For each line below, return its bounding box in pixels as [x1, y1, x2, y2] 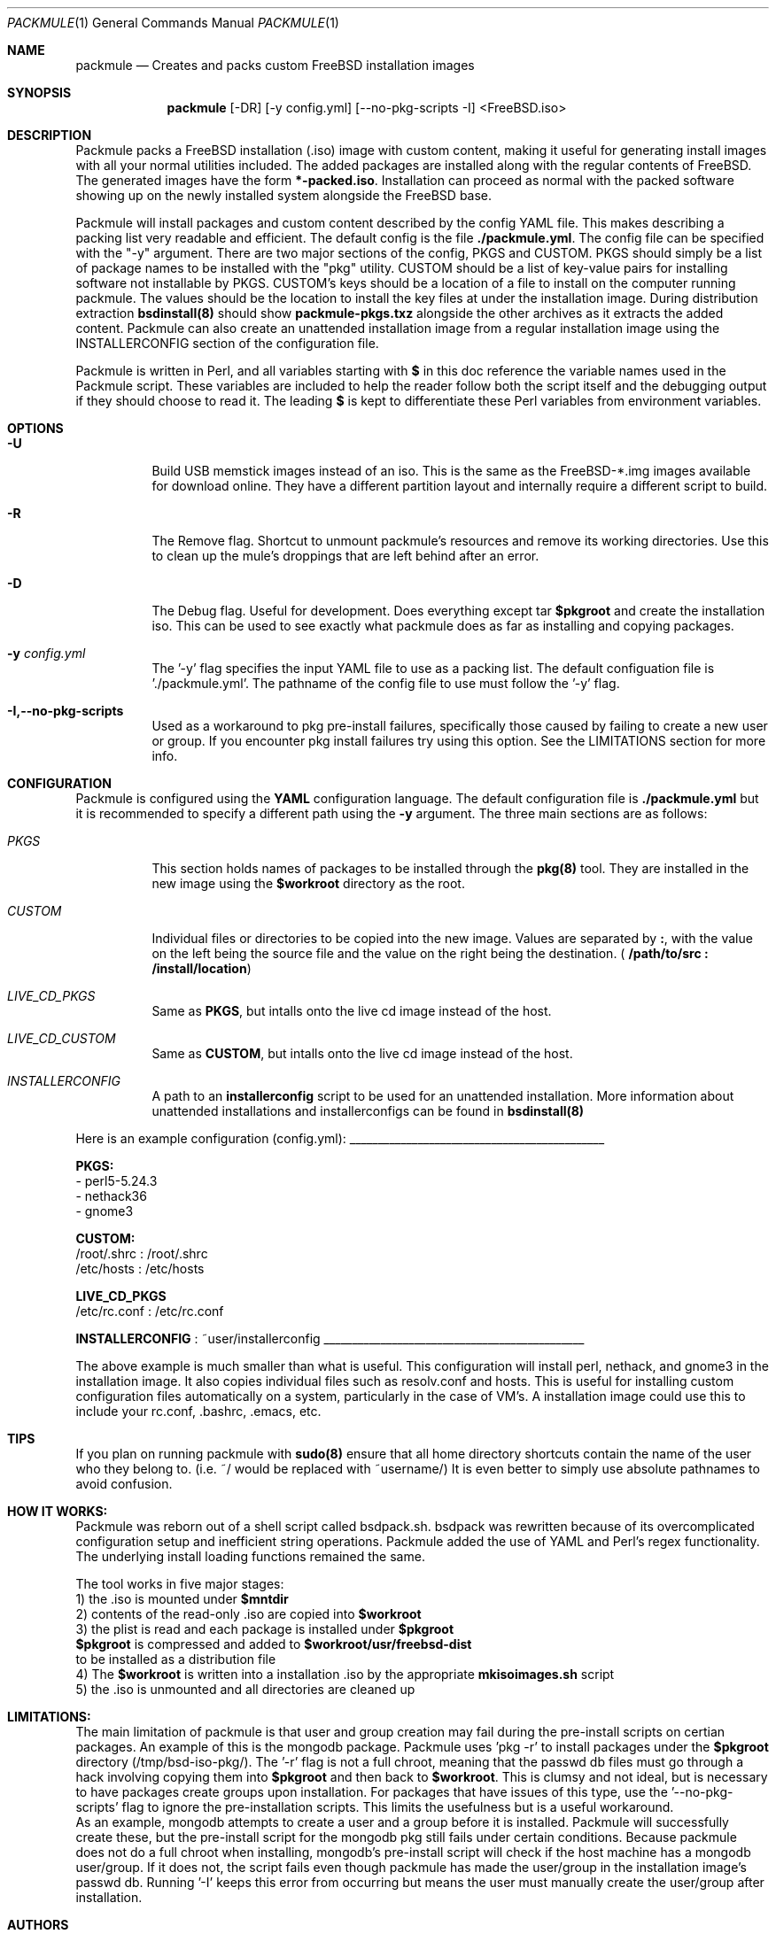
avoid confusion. [75, 1476, 173, 1491]
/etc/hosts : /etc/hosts [75, 1261, 205, 1276]
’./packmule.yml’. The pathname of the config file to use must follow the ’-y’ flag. [151, 676, 620, 691]
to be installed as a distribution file [75, 1652, 276, 1667]
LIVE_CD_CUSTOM [7, 1031, 116, 1046]
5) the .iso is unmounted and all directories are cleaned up [75, 1682, 415, 1697]
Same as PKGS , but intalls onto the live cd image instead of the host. [151, 1003, 552, 1018]
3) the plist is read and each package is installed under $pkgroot [75, 1621, 454, 1636]
